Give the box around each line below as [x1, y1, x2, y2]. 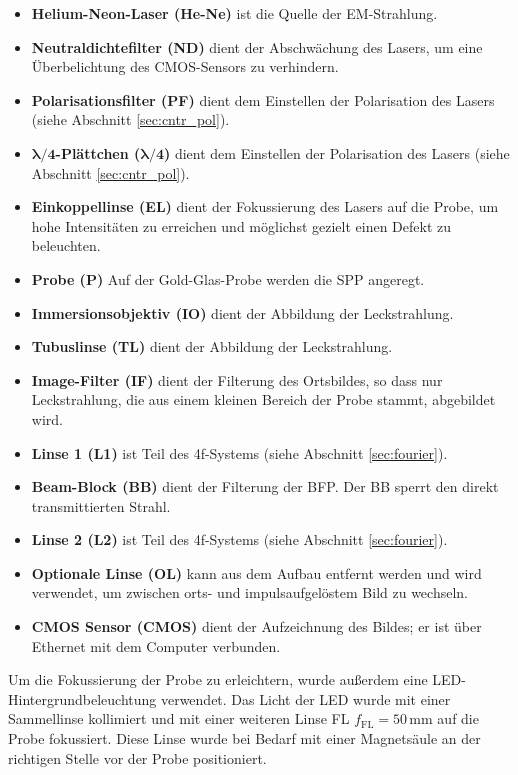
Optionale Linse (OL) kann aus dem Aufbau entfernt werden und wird [31, 562, 482, 583]
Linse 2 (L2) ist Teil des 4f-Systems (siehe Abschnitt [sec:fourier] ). [31, 529, 448, 550]
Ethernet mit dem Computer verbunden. [31, 635, 281, 656]
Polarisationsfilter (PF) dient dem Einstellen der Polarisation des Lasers [31, 89, 495, 110]
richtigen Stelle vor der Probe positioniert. [8, 747, 267, 768]
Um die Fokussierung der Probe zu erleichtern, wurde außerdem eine [8, 669, 428, 690]
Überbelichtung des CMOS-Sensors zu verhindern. [31, 56, 339, 77]
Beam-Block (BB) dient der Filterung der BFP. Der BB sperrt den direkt [31, 476, 499, 497]
